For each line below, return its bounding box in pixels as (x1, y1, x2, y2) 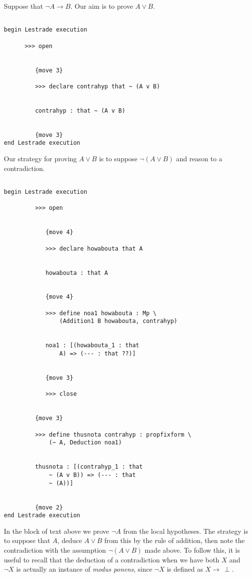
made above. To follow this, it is (144, 545, 240, 555)
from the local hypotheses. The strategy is (123, 526, 249, 536)
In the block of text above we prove (4, 526, 110, 536)
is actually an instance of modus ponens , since (16, 564, 152, 574)
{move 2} (35, 504, 63, 511)
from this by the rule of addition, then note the (104, 535, 245, 545)
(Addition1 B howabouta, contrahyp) (59, 318, 177, 325)
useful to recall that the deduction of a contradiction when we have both (4, 554, 220, 564)
